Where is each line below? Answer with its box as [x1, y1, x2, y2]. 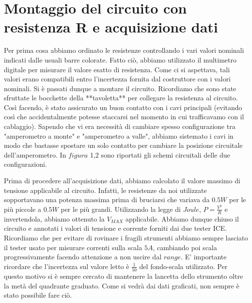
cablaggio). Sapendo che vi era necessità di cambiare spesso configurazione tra [4, 121, 236, 131]
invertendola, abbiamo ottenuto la [4, 213, 105, 223]
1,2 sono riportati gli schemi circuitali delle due [90, 149, 230, 159]
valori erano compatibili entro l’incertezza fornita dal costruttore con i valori [4, 74, 231, 84]
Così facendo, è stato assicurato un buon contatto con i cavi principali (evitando [4, 102, 242, 112]
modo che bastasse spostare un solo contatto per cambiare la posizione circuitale [4, 140, 243, 150]
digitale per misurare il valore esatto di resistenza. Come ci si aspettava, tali [4, 64, 230, 74]
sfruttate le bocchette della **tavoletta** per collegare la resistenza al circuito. [4, 93, 238, 103]
